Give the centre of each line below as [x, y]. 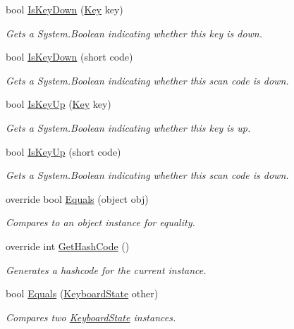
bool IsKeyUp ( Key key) [59, 104]
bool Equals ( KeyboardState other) [82, 293]
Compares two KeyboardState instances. [91, 317]
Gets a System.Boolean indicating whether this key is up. [128, 127]
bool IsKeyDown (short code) [69, 57]
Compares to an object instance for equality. [100, 222]
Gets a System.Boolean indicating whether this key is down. [134, 33]
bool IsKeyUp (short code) [63, 151]
